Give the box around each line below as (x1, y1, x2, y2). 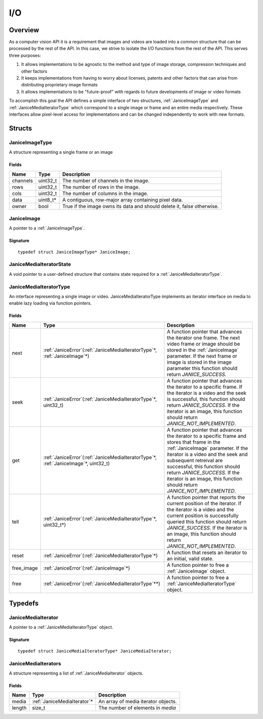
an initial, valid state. (167, 555, 214, 562)
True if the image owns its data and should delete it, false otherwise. (62, 203, 219, 209)
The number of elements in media (98, 704, 176, 711)
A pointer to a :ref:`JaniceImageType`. (9, 225, 85, 231)
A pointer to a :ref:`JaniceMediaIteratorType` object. (9, 624, 113, 630)
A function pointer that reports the (167, 493, 245, 500)
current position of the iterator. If (167, 500, 242, 507)
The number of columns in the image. (62, 190, 149, 197)
